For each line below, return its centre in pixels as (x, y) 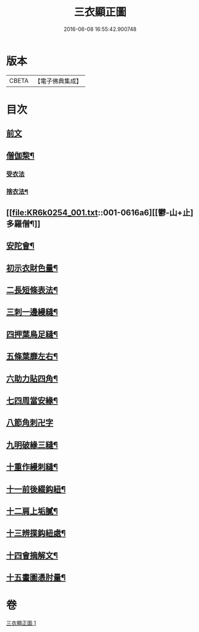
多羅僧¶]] (23, 224)
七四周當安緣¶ (32, 401)
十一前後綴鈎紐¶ (36, 489)
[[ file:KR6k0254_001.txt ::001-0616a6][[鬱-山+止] (100, 212)
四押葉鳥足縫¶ (32, 334)
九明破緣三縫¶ (32, 445)
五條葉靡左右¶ (32, 357)
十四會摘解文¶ (32, 555)
